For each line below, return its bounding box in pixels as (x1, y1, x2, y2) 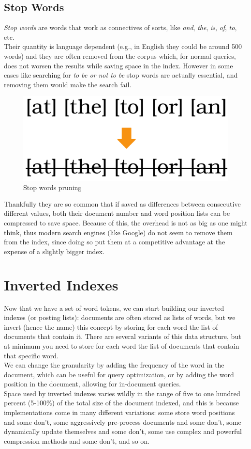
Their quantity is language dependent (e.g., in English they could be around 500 (4, 41, 242, 51)
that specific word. (4, 350, 59, 360)
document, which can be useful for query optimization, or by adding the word (4, 369, 234, 379)
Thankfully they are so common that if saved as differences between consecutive (4, 198, 241, 208)
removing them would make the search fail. (4, 79, 132, 89)
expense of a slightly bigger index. (4, 246, 104, 256)
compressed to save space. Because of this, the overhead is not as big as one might (4, 218, 248, 228)
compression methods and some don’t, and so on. (4, 435, 150, 446)
